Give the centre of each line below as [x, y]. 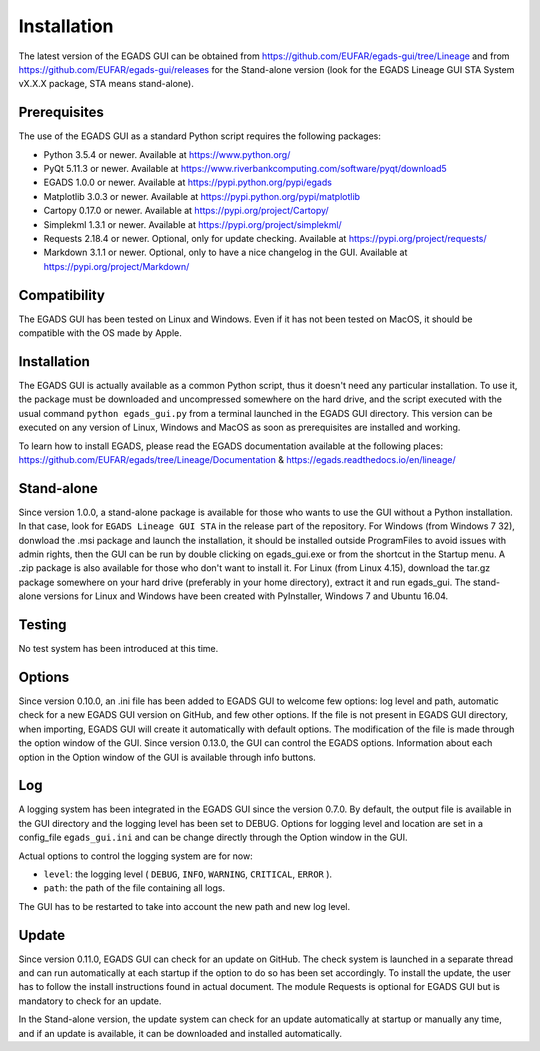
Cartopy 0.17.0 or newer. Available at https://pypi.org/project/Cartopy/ [186, 211]
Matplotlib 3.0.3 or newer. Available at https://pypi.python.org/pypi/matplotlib [201, 196]
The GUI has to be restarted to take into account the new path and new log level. [184, 906]
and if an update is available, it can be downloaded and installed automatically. [180, 1033]
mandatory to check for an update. [90, 1001]
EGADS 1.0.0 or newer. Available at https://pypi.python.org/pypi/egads [187, 182]
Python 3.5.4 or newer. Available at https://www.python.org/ [167, 154]
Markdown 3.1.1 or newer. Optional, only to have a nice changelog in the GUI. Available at [225, 252]
